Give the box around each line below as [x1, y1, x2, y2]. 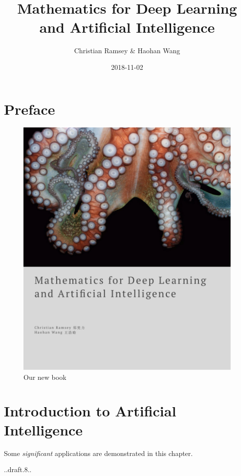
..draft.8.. [4, 464, 32, 475]
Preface [4, 99, 55, 119]
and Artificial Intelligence [39, 17, 215, 37]
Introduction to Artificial [4, 400, 176, 420]
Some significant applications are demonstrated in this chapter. [4, 448, 193, 458]
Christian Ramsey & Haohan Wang [74, 45, 180, 56]
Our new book [23, 372, 66, 382]
